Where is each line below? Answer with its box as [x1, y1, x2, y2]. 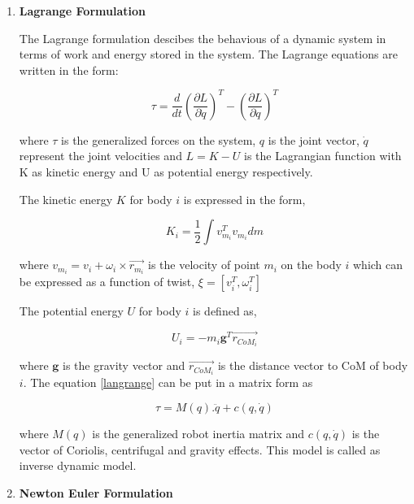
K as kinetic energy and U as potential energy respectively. [19, 163, 313, 180]
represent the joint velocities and [19, 147, 182, 164]
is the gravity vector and [63, 357, 185, 374]
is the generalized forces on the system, [61, 131, 256, 148]
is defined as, [193, 302, 257, 319]
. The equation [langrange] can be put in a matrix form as [23, 374, 313, 391]
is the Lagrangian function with [244, 147, 402, 164]
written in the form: [19, 61, 119, 78]
